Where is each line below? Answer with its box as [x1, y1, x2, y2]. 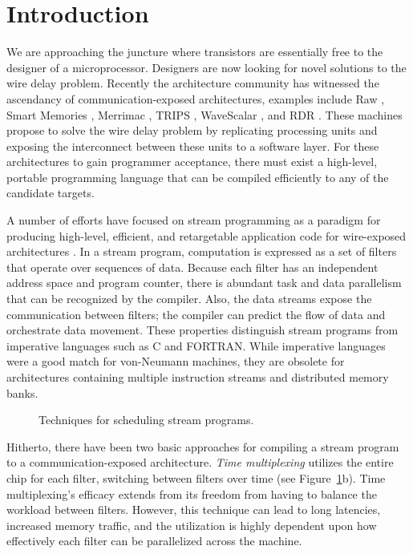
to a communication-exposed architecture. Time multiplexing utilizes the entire [6, 454, 394, 471]
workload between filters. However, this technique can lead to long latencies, [6, 501, 381, 518]
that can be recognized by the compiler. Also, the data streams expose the [6, 290, 372, 307]
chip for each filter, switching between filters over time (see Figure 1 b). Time [6, 469, 386, 486]
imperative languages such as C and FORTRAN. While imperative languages [6, 337, 386, 354]
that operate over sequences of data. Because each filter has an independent [6, 258, 379, 275]
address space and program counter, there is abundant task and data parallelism [6, 274, 402, 291]
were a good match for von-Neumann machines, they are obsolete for [6, 353, 345, 370]
